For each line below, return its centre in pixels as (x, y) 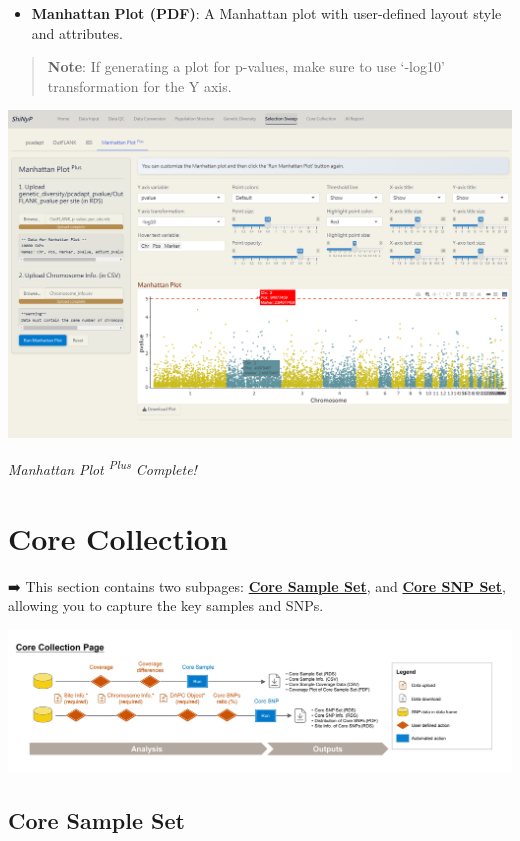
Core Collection (118, 537)
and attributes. (77, 32)
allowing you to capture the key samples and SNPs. (166, 605)
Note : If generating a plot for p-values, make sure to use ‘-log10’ (246, 66)
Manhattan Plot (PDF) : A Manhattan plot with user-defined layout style (266, 13)
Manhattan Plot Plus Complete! (102, 467)
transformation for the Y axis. (139, 85)
